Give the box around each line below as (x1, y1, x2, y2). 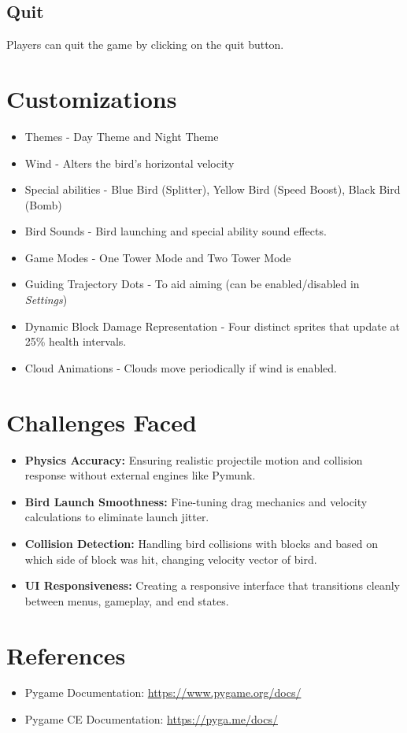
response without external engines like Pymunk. (24, 467, 256, 483)
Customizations (6, 82, 177, 114)
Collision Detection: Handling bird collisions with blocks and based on (24, 535, 378, 551)
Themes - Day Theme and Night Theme (24, 128, 219, 144)
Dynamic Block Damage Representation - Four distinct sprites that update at (24, 317, 401, 334)
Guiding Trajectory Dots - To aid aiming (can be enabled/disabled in (24, 276, 360, 292)
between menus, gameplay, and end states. (24, 592, 229, 609)
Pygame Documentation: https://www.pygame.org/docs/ (24, 684, 302, 701)
